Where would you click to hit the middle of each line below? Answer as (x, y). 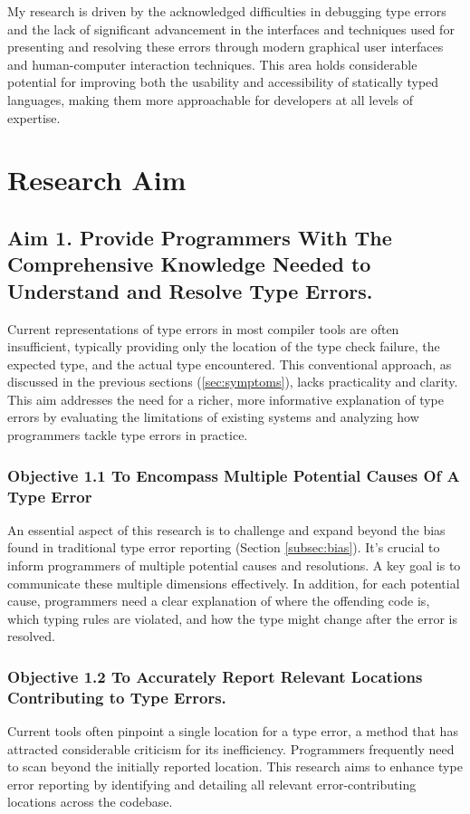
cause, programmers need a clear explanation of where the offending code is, (219, 601)
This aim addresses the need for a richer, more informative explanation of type (225, 399)
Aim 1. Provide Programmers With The (200, 237)
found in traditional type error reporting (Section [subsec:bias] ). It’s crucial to (224, 547)
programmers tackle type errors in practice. (128, 435)
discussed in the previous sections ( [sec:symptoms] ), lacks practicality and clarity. (233, 382)
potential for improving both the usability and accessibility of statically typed (223, 82)
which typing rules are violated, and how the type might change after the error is (232, 618)
